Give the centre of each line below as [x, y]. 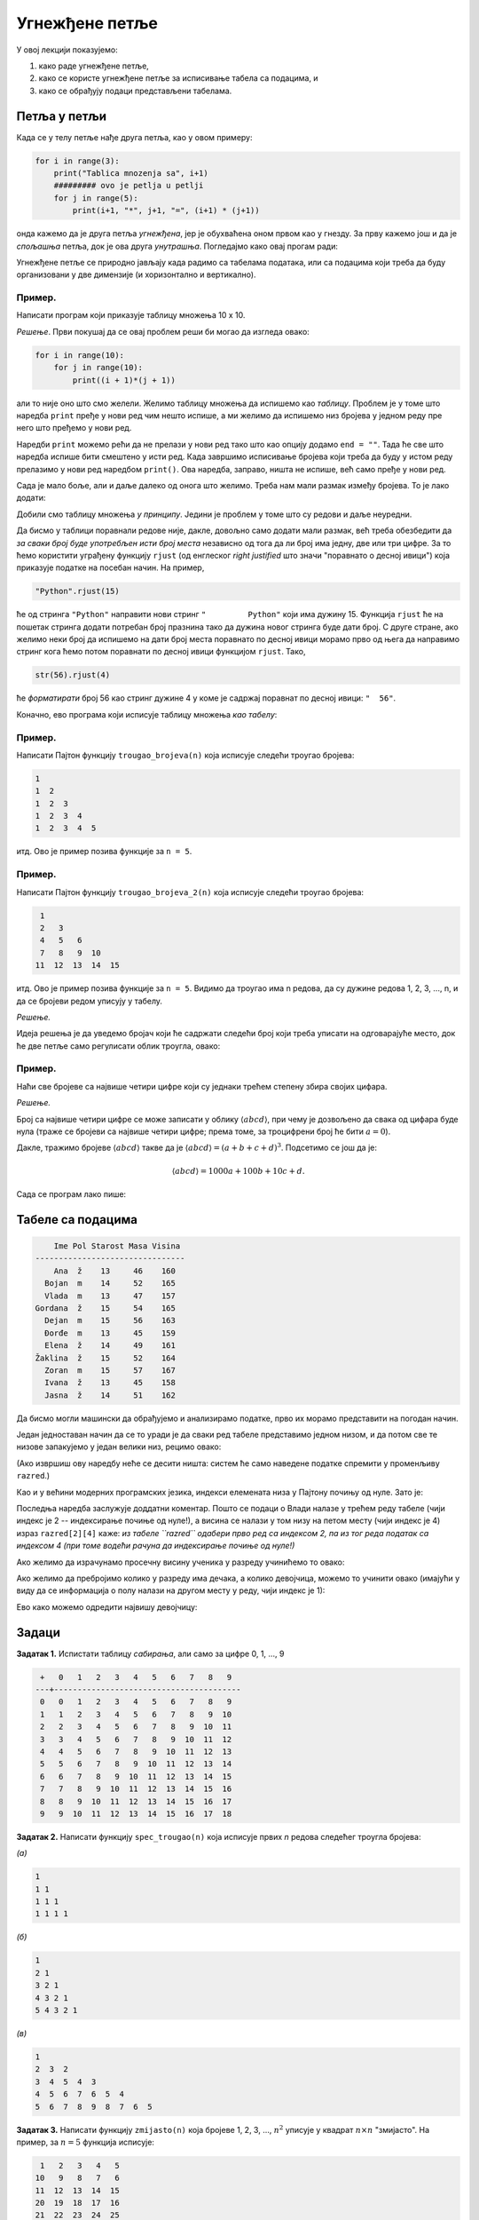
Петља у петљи [61, 116]
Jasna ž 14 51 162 [110, 1395]
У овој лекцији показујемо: [67, 50]
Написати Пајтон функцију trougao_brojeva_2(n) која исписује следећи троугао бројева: [190, 892]
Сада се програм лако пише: [71, 1193]
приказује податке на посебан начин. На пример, [110, 567]
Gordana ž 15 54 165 [106, 1308]
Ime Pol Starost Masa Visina [117, 1246]
